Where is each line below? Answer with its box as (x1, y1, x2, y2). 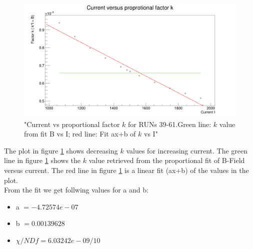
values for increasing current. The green (126, 145, 248, 155)
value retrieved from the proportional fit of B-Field (88, 155, 245, 165)
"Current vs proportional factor (24, 118, 120, 129)
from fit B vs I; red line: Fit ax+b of (24, 128, 136, 139)
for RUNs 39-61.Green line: (128, 118, 211, 129)
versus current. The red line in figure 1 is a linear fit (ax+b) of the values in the (4, 165, 249, 175)
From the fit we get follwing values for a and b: (4, 184, 148, 195)
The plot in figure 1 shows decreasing (4, 145, 118, 155)
